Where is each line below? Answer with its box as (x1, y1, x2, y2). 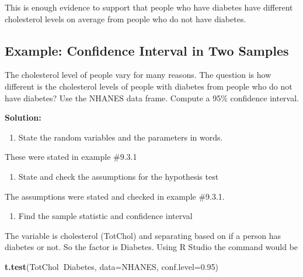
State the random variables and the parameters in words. (18, 131, 223, 143)
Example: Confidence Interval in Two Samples (5, 41, 289, 59)
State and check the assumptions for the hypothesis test (18, 170, 219, 182)
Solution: (5, 111, 41, 124)
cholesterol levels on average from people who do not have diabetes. (5, 12, 246, 25)
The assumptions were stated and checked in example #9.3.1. (5, 190, 225, 202)
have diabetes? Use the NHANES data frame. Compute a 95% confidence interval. (5, 91, 299, 104)
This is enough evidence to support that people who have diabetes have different (5, 1, 293, 13)
